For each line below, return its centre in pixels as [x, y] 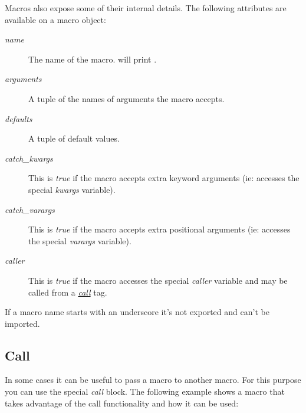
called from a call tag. [68, 292]
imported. [22, 323]
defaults [19, 118]
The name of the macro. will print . [93, 59]
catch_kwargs [29, 158]
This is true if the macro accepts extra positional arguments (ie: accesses [159, 229]
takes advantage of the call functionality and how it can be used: [122, 403]
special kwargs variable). [72, 189]
